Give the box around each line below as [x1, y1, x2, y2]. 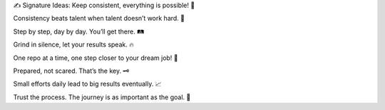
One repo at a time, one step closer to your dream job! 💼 [13, 54, 178, 62]
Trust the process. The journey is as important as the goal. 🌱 [13, 93, 191, 101]
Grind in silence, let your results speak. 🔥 [13, 40, 135, 49]
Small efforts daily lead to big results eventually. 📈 [13, 79, 162, 89]
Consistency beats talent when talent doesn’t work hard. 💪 [13, 14, 185, 23]
